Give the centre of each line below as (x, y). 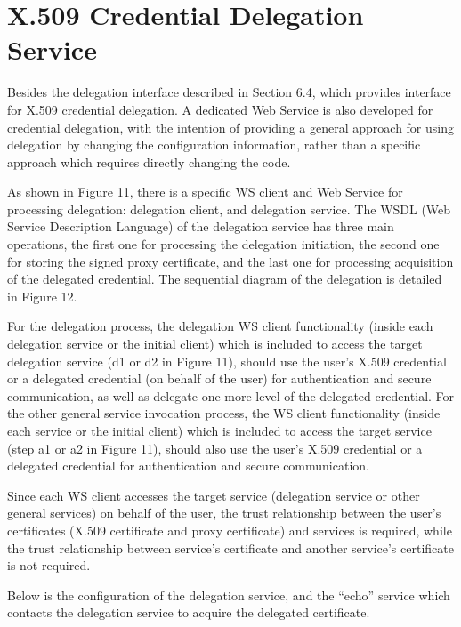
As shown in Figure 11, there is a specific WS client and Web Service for (205, 192)
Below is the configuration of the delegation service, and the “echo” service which (229, 595)
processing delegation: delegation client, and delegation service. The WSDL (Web (229, 209)
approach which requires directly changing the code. (149, 161)
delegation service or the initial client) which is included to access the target (215, 344)
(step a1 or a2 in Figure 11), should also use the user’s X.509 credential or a (215, 448)
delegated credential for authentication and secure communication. (188, 466)
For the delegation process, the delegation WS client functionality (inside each (220, 326)
